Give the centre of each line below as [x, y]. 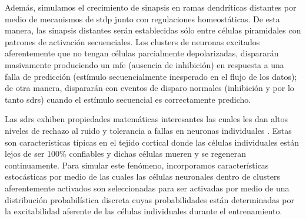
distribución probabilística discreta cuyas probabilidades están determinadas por [149, 199]
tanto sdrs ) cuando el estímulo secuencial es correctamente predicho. [128, 99]
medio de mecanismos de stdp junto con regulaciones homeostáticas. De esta [142, 18]
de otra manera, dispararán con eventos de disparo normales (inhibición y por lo [149, 88]
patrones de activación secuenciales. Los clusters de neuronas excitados [132, 41]
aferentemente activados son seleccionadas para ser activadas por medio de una [147, 188]
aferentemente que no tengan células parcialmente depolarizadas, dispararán [142, 53]
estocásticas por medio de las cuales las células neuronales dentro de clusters [142, 176]
